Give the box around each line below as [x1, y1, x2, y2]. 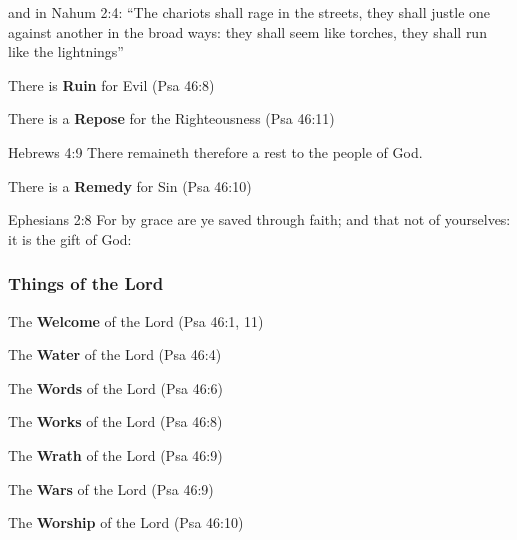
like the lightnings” [8, 41, 124, 62]
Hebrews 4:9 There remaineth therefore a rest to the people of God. [8, 141, 423, 162]
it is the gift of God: [8, 228, 132, 249]
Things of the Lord [8, 271, 164, 296]
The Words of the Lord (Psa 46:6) [8, 377, 223, 398]
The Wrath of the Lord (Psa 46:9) [8, 444, 223, 465]
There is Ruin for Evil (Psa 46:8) [8, 74, 215, 95]
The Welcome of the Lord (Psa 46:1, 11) [8, 310, 264, 331]
